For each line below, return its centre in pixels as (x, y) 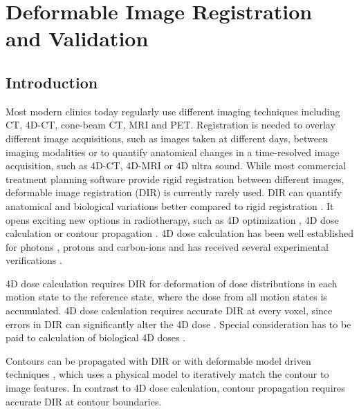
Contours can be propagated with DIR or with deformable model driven (158, 360)
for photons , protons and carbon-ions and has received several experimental (167, 246)
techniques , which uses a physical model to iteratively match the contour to (167, 374)
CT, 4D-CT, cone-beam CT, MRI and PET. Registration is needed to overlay (171, 125)
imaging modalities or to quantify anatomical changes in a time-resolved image (173, 152)
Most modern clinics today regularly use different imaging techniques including (173, 111)
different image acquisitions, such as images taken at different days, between (167, 138)
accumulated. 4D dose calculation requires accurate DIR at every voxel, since (169, 310)
